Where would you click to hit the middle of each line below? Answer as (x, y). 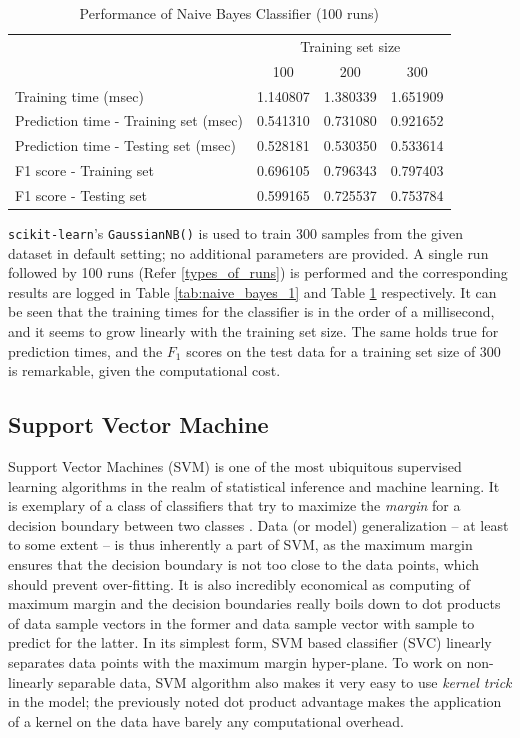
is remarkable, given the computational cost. (144, 370)
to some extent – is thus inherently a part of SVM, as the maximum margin (240, 544)
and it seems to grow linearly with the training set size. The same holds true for (253, 331)
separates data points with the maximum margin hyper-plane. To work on (235, 661)
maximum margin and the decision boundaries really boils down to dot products (254, 603)
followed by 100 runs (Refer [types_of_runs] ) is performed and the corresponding (258, 272)
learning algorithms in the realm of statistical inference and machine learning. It (254, 485)
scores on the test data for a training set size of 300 (343, 350)
